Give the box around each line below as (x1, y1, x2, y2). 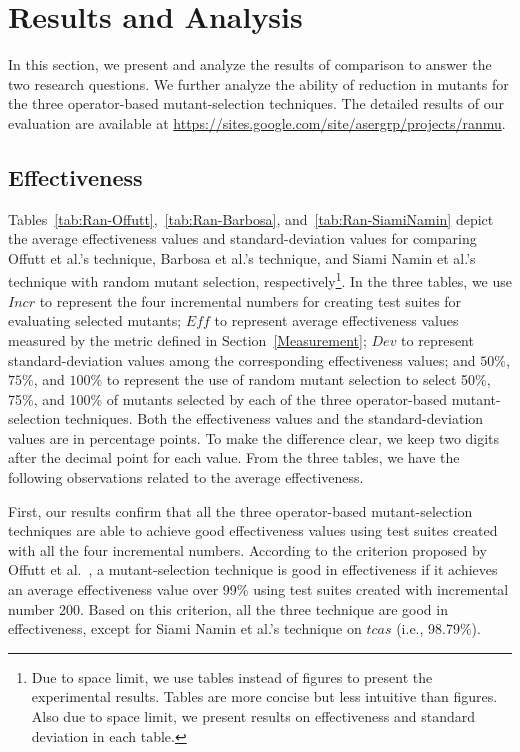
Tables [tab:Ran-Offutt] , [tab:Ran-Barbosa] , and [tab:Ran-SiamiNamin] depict (8, 208, 494, 229)
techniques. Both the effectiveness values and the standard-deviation (64, 408, 484, 429)
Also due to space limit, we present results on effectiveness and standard (31, 706, 476, 727)
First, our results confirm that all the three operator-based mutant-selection (8, 500, 473, 521)
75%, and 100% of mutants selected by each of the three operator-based (8, 388, 447, 409)
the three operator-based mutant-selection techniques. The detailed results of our (8, 93, 505, 114)
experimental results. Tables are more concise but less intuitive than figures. (31, 686, 498, 707)
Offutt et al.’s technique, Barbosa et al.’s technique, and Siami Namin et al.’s (8, 247, 476, 268)
